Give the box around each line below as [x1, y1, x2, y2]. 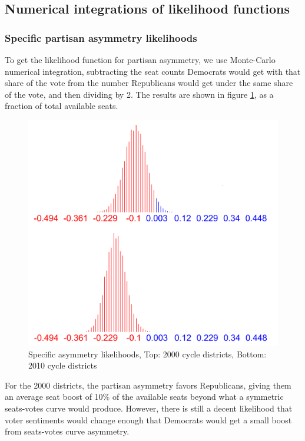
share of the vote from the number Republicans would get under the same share [5, 77, 293, 89]
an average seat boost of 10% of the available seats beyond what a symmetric [5, 390, 284, 403]
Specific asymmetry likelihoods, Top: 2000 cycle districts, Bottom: [28, 347, 267, 360]
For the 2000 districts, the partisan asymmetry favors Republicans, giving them [5, 379, 291, 391]
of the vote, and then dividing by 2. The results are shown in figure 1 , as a [5, 88, 274, 100]
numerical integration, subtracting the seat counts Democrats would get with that [5, 65, 301, 77]
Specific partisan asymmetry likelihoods [5, 30, 197, 45]
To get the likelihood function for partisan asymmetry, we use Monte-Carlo [5, 54, 276, 65]
